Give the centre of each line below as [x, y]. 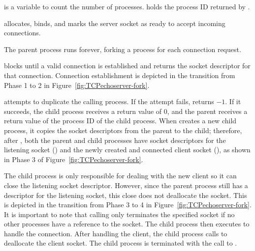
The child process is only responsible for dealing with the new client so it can [120, 176]
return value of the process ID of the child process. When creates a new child [120, 121]
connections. [22, 33]
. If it [233, 101]
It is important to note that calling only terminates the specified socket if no [119, 214]
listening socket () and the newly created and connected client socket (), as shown [127, 150]
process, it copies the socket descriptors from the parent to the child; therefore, [123, 130]
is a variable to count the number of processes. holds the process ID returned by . [127, 6]
